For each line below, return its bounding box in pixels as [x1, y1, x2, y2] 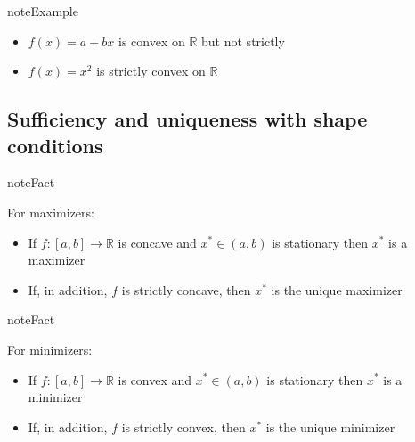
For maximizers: [7, 202, 94, 221]
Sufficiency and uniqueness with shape [7, 105, 368, 133]
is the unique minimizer [265, 417, 395, 436]
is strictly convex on [96, 61, 206, 80]
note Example [7, 2, 78, 20]
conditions [7, 131, 103, 159]
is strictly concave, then [121, 280, 251, 299]
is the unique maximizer [271, 280, 403, 299]
